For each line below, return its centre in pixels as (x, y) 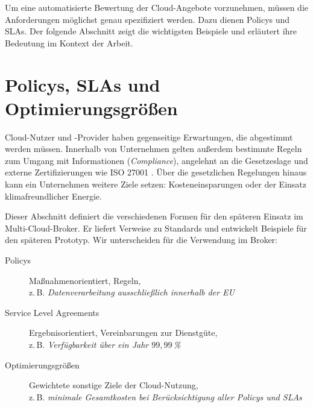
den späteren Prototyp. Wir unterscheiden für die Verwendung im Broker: (141, 240)
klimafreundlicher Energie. (53, 196)
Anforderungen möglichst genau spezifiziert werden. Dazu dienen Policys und (147, 19)
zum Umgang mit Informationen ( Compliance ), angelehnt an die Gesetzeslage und (156, 160)
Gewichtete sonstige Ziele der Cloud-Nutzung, (114, 385)
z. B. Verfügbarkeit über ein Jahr (89, 344)
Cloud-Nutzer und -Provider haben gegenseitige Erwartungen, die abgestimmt (149, 137)
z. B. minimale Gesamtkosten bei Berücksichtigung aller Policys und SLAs (166, 396)
